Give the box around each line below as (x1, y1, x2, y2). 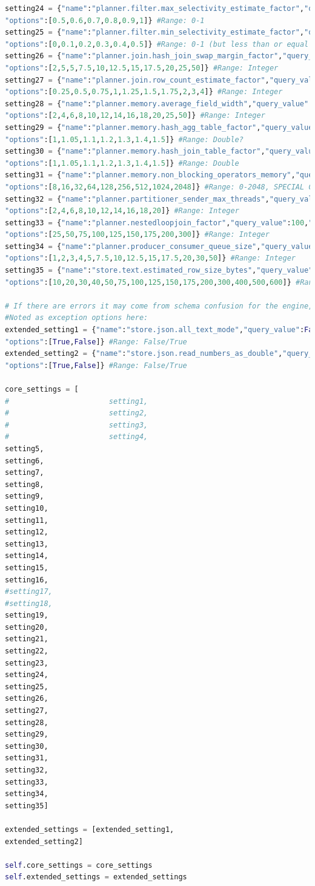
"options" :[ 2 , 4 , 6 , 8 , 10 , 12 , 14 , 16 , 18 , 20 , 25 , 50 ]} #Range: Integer (5, 111, 265, 120)
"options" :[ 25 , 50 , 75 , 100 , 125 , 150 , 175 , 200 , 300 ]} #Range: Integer (5, 230, 270, 239)
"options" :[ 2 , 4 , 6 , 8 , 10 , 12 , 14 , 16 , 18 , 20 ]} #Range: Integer (5, 206, 239, 216)
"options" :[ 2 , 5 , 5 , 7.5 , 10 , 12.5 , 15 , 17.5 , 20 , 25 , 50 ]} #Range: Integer (5, 63, 279, 72)
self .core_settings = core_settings (5, 860, 153, 870)
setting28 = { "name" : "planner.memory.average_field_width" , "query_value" (5, 99, 309, 108)
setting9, (5, 492, 44, 501)
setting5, (5, 444, 44, 453)
